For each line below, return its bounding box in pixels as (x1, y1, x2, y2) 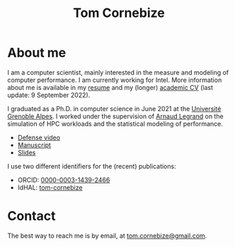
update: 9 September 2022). (7, 91, 91, 99)
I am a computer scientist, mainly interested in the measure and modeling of (7, 68, 229, 76)
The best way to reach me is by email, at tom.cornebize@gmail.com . (7, 231, 207, 240)
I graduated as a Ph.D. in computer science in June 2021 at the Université (7, 104, 222, 113)
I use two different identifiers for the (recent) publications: (7, 161, 176, 171)
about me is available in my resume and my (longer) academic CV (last (7, 83, 214, 91)
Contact (7, 208, 56, 224)
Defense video (17, 133, 61, 142)
